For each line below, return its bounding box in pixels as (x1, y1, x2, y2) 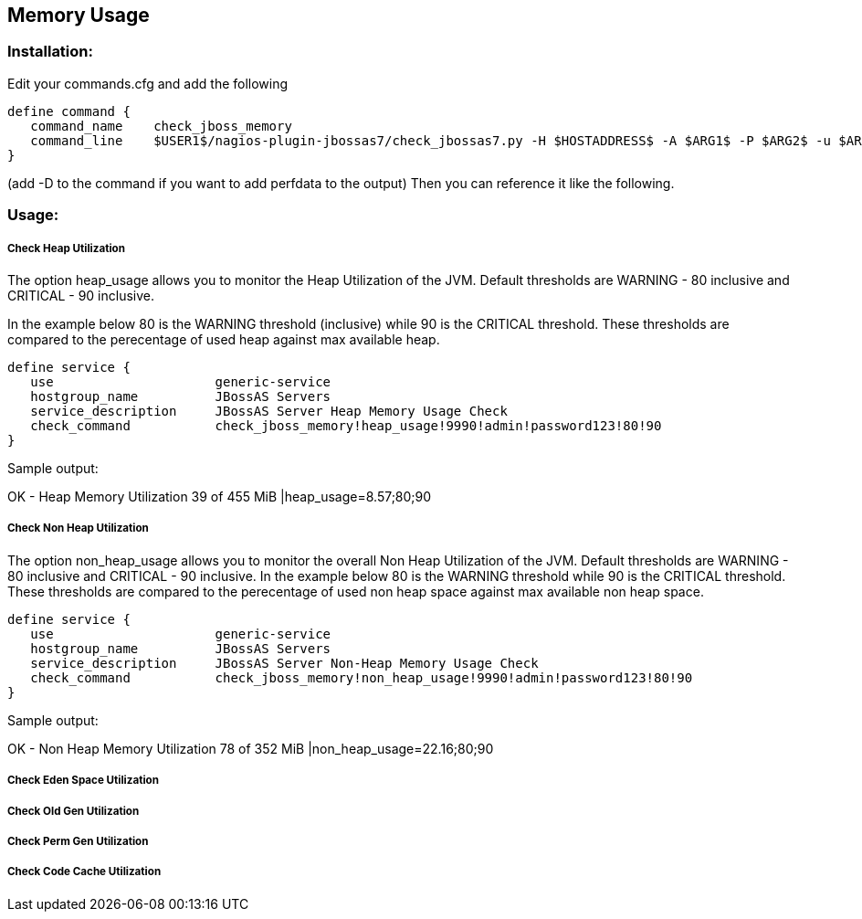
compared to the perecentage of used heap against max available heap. (7, 331, 440, 347)
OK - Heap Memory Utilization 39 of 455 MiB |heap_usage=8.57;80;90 (7, 488, 432, 504)
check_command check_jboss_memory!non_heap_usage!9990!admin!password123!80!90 (30, 670, 693, 685)
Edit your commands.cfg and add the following (7, 75, 289, 91)
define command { (7, 103, 131, 119)
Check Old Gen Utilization (7, 804, 140, 818)
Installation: (7, 42, 93, 61)
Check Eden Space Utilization (7, 774, 159, 787)
